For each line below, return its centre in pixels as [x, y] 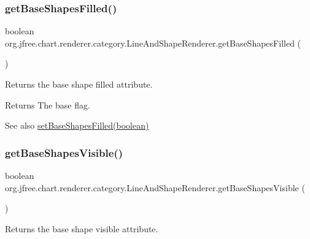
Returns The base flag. [48, 104]
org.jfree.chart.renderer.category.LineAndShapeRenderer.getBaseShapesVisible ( [155, 187]
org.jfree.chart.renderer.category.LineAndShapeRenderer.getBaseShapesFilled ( [153, 43]
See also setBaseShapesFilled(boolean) [77, 125]
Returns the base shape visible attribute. [82, 228]
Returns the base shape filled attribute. [79, 84]
